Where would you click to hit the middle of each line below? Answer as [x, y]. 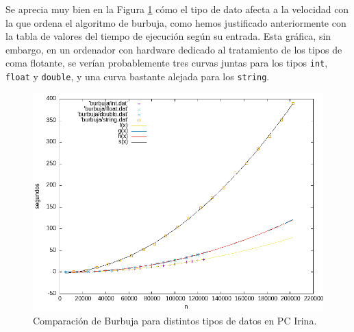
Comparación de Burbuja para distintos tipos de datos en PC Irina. [175, 321]
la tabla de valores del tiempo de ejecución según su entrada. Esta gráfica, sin [168, 36]
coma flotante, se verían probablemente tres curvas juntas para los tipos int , [167, 63]
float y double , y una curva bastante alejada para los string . [138, 76]
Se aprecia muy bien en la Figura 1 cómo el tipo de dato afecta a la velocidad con [177, 9]
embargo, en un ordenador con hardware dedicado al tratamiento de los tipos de [174, 49]
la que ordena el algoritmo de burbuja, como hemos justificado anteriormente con [176, 22]
